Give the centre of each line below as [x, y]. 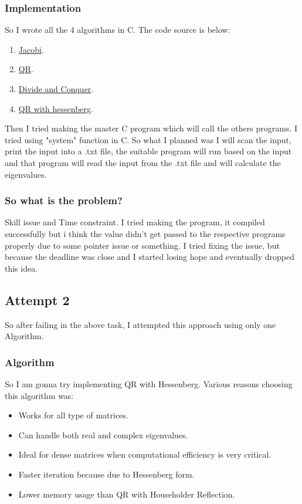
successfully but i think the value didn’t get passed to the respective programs [145, 233]
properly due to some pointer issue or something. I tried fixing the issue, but [142, 245]
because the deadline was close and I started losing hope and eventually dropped [150, 257]
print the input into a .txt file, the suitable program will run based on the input [148, 151]
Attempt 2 [37, 300]
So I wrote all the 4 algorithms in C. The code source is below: [118, 30]
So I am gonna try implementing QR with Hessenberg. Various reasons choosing [149, 383]
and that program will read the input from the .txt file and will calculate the [143, 162]
